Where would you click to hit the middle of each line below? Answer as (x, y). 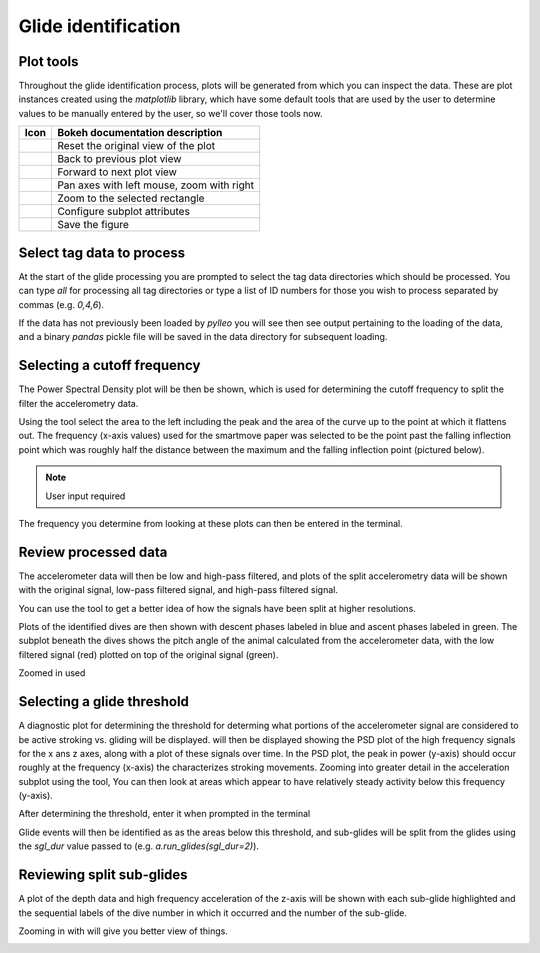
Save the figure (93, 225)
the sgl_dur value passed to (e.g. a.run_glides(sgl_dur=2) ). (139, 846)
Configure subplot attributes (123, 212)
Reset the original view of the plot (135, 146)
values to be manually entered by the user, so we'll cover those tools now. (170, 113)
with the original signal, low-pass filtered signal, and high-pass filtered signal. (178, 590)
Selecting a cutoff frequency (109, 365)
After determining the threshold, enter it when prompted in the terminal (164, 814)
